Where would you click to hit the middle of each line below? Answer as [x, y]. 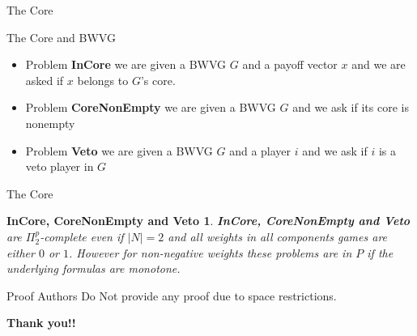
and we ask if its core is [351, 107]
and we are [379, 64]
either [21, 252]
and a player [260, 150]
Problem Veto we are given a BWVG [119, 150]
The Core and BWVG [61, 37]
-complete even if [82, 236]
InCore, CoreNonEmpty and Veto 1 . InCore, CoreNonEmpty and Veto [208, 221]
